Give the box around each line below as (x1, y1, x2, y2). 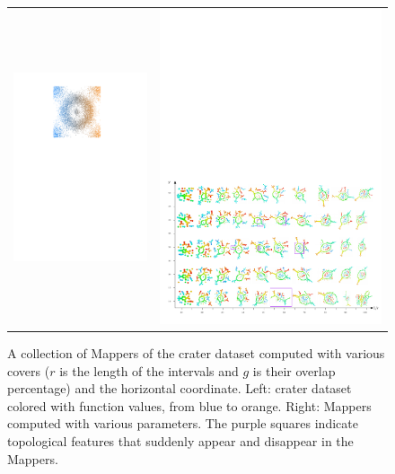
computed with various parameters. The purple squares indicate (7, 414, 358, 433)
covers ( (7, 361, 50, 380)
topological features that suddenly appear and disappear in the (7, 432, 354, 450)
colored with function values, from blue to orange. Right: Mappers (7, 396, 372, 415)
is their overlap (252, 361, 336, 380)
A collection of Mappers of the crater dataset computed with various (7, 344, 385, 363)
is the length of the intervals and (59, 361, 239, 380)
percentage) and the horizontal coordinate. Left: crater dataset (7, 379, 352, 398)
